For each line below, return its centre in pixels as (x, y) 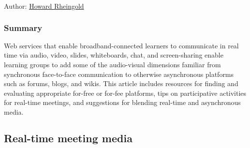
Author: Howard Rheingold (44, 6)
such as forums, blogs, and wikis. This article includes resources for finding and (121, 83)
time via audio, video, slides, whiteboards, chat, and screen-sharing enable (114, 55)
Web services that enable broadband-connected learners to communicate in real (121, 45)
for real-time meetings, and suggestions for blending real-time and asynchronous (122, 102)
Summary (23, 27)
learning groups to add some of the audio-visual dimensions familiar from (112, 64)
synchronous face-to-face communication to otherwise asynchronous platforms (119, 74)
